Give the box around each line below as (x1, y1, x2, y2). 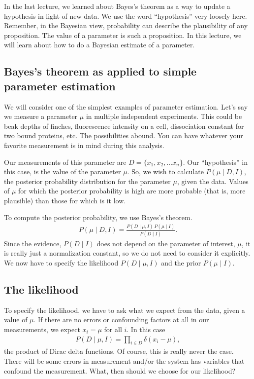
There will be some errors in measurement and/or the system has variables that (4, 355, 245, 366)
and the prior (161, 257, 201, 267)
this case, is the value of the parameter (4, 166, 121, 177)
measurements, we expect (4, 324, 80, 334)
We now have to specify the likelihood (4, 257, 119, 267)
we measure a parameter (4, 111, 78, 121)
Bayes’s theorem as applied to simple (4, 64, 197, 79)
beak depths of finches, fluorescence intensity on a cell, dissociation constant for (4, 120, 244, 131)
